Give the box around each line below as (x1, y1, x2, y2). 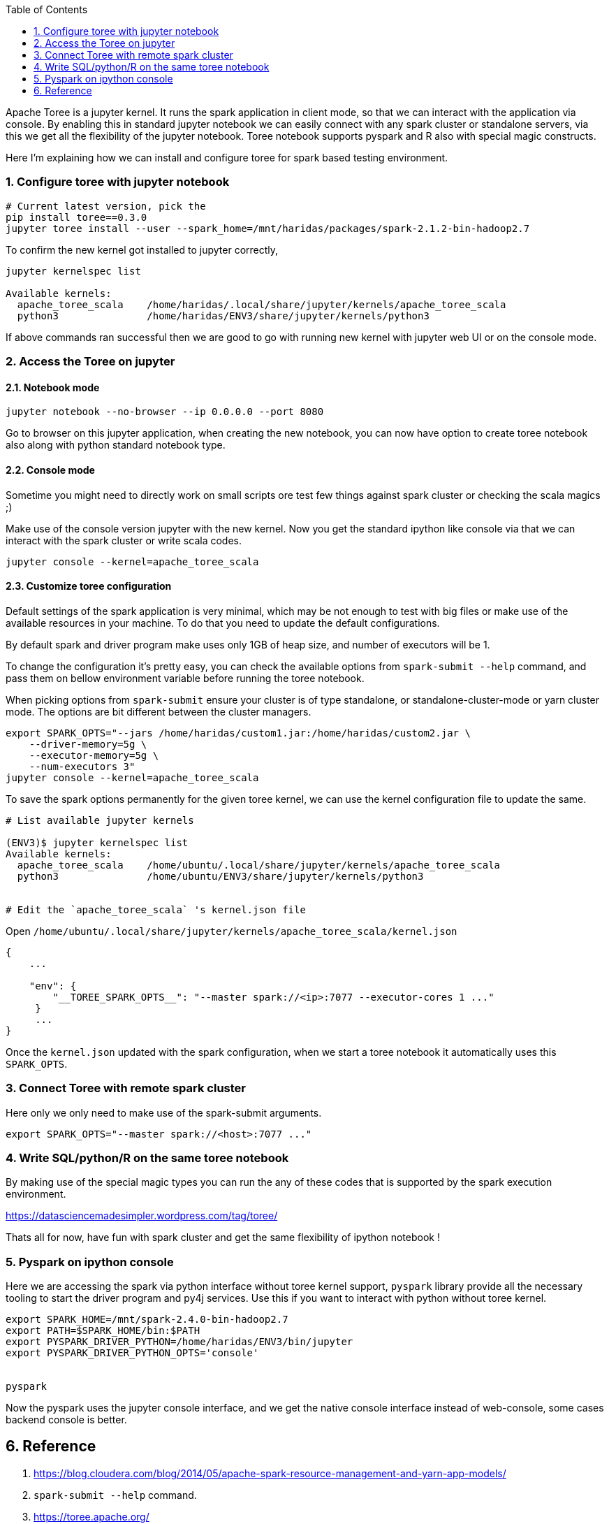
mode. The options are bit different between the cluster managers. (6, 705, 311, 718)
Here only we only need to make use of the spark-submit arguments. (6, 1106, 322, 1119)
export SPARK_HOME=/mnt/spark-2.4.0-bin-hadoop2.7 (6, 1314, 288, 1326)
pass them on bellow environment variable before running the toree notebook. (6, 672, 365, 684)
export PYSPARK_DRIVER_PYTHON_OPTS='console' (6, 1347, 259, 1359)
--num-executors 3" (29, 760, 135, 772)
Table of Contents (6, 3, 88, 15)
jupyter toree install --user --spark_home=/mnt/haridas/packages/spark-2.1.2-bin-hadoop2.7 (6, 222, 530, 234)
